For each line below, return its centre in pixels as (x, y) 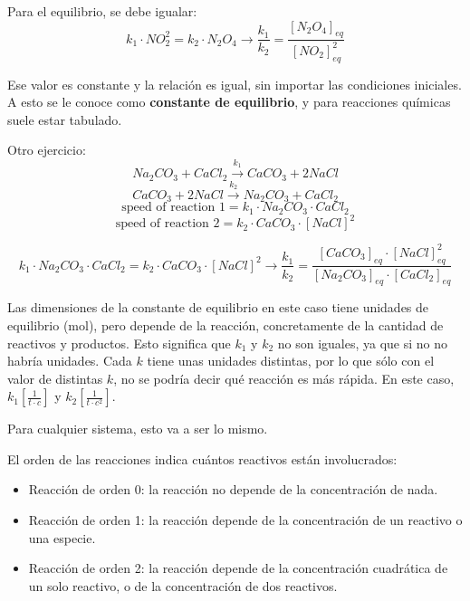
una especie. (62, 537)
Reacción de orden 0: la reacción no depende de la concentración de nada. (233, 489)
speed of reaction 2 (168, 224)
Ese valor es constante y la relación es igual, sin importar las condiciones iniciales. (235, 84)
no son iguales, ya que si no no (363, 343)
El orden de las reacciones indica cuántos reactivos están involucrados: (202, 458)
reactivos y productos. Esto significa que (119, 343)
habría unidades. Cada (70, 361)
